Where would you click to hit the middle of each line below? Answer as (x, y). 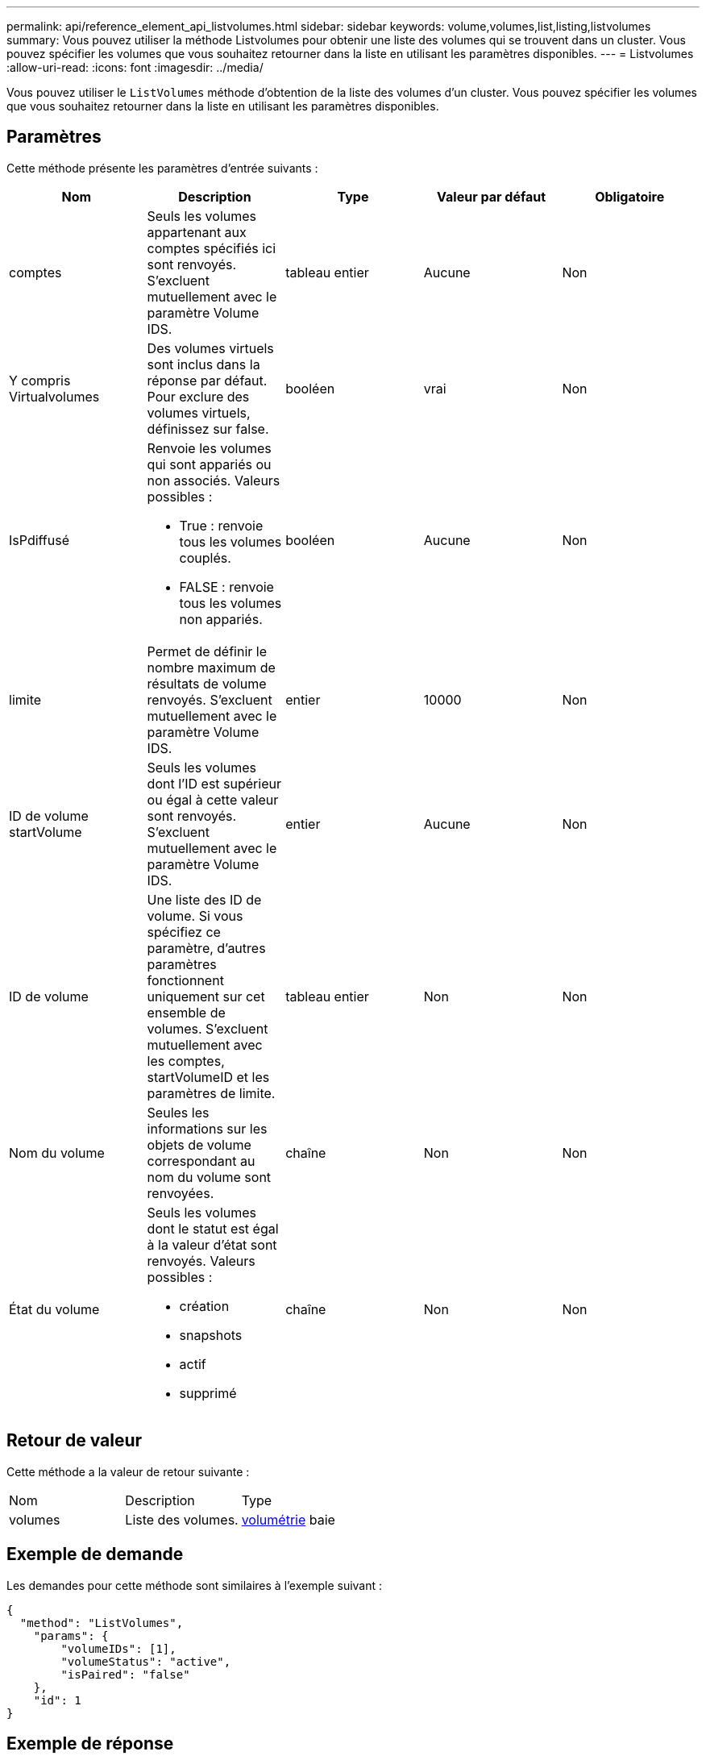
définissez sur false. (208, 429)
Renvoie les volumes (209, 448)
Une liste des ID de (204, 899)
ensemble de (186, 1012)
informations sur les (207, 1128)
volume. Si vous (195, 915)
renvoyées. (181, 1193)
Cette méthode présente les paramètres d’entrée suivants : (162, 168)
